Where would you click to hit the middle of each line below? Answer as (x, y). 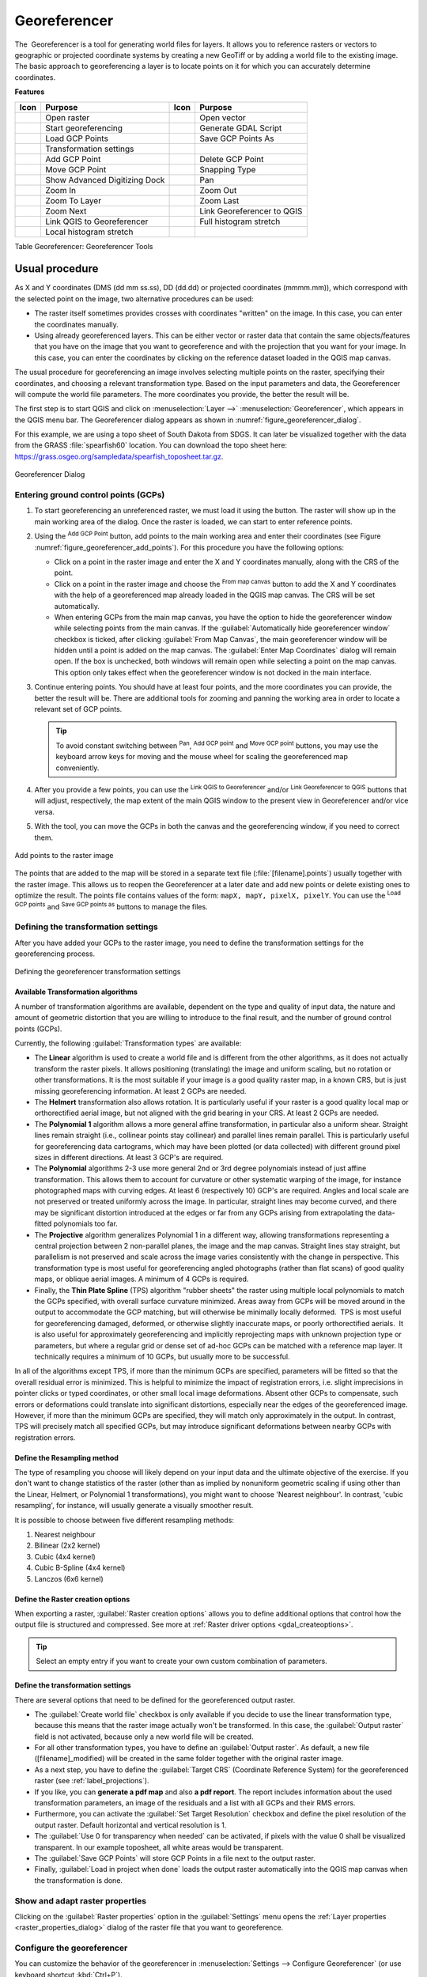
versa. (45, 811)
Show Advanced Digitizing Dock (105, 180)
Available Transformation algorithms (76, 992)
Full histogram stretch (240, 221)
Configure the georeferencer (71, 1948)
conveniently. (77, 768)
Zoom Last (219, 200)
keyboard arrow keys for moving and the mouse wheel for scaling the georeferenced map (202, 757)
